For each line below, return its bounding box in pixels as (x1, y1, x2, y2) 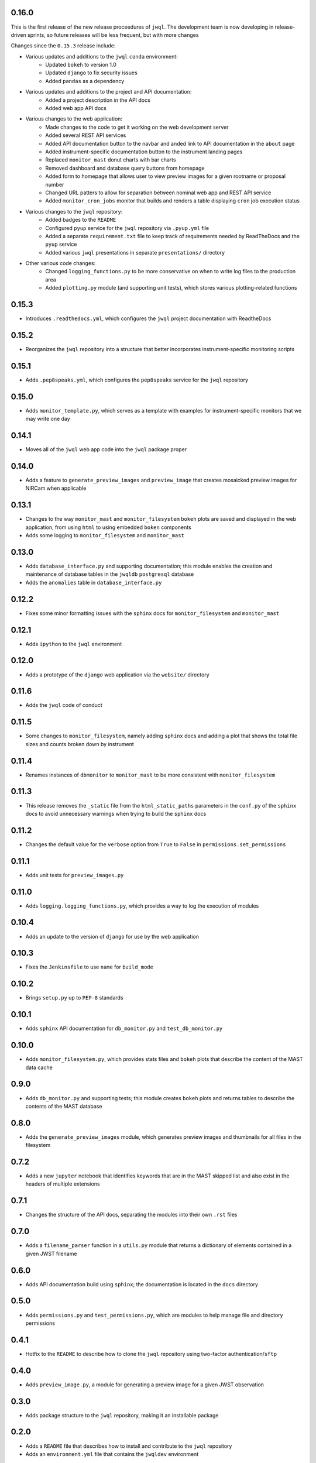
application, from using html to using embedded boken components (25, 524, 191, 531)
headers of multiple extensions (25, 1180, 100, 1187)
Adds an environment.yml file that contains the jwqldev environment (25, 1450, 199, 1457)
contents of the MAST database (25, 1103, 102, 1110)
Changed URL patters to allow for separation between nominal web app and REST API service (45, 189, 272, 196)
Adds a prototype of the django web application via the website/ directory (25, 671, 210, 678)
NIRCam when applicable (25, 485, 87, 492)
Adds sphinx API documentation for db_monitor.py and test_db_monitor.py (25, 1025, 223, 1032)
